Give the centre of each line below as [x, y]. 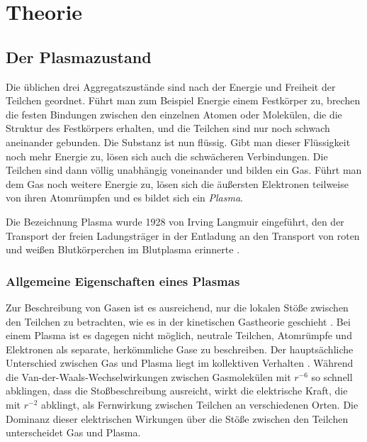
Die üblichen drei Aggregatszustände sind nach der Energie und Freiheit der [171, 86]
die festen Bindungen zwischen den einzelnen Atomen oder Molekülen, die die [174, 114]
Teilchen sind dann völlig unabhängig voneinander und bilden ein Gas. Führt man [184, 170]
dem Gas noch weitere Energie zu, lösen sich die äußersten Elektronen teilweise [177, 183]
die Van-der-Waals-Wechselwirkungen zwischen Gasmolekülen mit [148, 376]
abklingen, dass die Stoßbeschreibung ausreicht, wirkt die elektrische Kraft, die [177, 391]
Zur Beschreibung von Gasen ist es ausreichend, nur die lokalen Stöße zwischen [177, 307]
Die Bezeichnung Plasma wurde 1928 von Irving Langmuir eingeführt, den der [175, 221]
